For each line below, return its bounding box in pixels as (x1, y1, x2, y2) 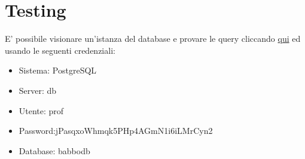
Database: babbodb (19, 144, 90, 157)
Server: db (19, 84, 57, 96)
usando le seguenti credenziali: (5, 44, 115, 56)
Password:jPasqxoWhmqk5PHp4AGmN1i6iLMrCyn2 (19, 124, 213, 137)
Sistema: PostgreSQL (19, 64, 97, 77)
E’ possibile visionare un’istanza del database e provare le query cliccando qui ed (5, 32, 301, 45)
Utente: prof (19, 104, 64, 117)
